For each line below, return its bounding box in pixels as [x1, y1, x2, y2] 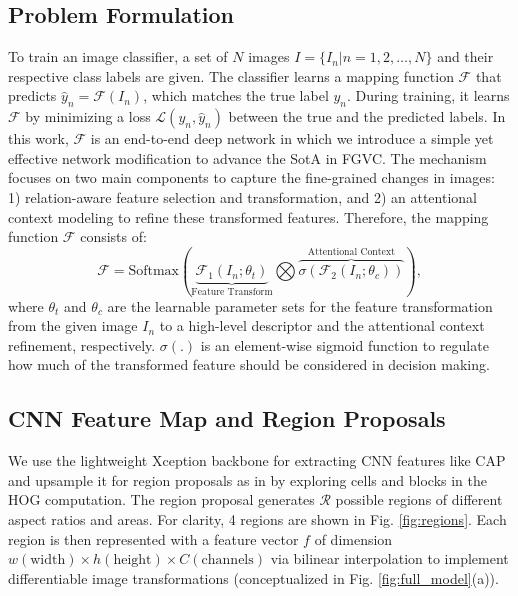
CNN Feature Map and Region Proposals [8, 403, 446, 434]
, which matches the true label [143, 85, 329, 106]
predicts [8, 85, 57, 106]
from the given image [8, 315, 138, 336]
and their [437, 46, 494, 67]
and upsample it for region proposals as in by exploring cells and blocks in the [8, 469, 487, 490]
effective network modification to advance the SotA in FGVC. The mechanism [8, 147, 487, 168]
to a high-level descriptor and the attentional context [159, 315, 485, 336]
